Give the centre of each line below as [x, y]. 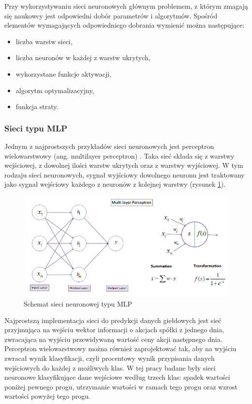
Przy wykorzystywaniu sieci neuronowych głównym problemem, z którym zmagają [126, 6]
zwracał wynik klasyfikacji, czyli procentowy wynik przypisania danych [110, 358]
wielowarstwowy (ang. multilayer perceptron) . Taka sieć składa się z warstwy [119, 155]
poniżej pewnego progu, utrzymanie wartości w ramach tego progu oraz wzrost [121, 386]
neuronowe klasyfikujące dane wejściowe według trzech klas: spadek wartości [117, 377]
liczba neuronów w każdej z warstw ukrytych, [83, 57]
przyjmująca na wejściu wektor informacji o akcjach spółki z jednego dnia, [114, 330]
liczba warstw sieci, [44, 41]
